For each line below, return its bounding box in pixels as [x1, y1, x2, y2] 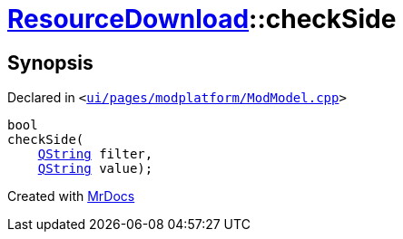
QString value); [37, 161, 153, 177]
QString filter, [37, 147, 153, 162]
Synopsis [7, 51, 93, 74]
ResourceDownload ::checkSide [7, 4, 397, 34]
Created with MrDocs [7, 188, 135, 205]
